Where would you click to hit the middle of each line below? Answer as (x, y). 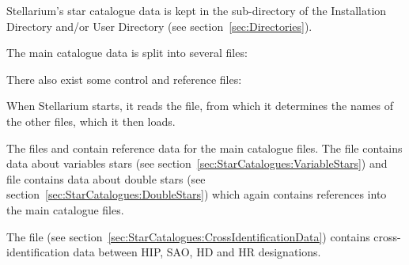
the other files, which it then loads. (91, 121)
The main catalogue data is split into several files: (127, 53)
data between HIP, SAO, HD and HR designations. (197, 252)
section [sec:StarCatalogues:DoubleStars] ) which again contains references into (197, 194)
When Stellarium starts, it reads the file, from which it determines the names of (200, 106)
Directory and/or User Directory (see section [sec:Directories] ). (159, 26)
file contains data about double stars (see (106, 178)
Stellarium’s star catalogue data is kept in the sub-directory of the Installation (197, 10)
